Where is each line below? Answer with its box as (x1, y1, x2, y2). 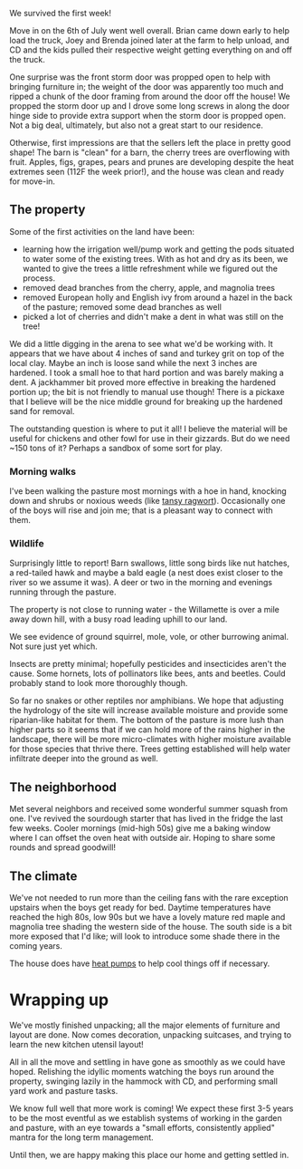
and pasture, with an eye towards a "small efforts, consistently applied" (9, 1122, 276, 1133)
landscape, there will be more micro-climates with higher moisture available (9, 734, 291, 745)
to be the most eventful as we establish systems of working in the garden (9, 1112, 282, 1123)
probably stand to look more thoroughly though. (9, 678, 188, 689)
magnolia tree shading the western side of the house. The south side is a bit (9, 922, 292, 932)
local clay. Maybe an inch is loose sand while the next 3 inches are (9, 357, 258, 368)
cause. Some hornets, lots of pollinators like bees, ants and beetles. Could (9, 668, 287, 679)
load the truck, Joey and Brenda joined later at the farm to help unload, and (9, 35, 289, 45)
